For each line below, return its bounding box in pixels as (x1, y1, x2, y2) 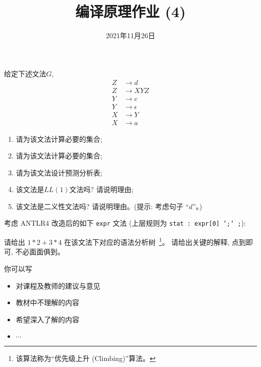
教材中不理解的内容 (16, 297, 79, 308)
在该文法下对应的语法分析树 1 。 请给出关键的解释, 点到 (64, 235, 246, 247)
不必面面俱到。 (15, 246, 65, 257)
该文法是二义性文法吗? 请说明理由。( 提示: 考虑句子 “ (16, 201, 189, 211)
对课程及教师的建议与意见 (16, 280, 100, 291)
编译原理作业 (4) (75, 1, 186, 22)
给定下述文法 (4, 68, 46, 78)
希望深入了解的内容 (16, 314, 79, 324)
